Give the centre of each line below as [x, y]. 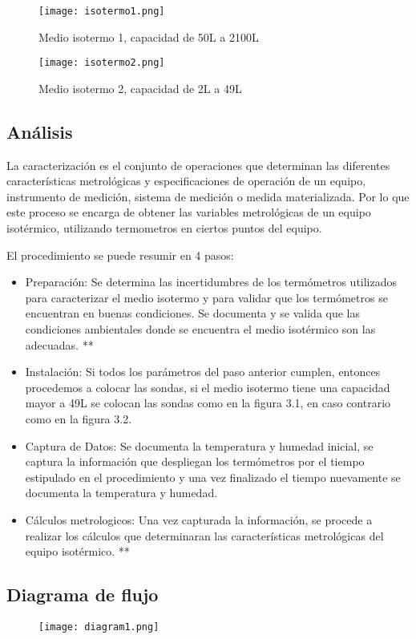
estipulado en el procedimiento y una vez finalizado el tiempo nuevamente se [213, 477]
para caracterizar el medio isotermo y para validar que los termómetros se [206, 297]
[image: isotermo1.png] [102, 11]
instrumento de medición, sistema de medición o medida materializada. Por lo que [208, 196]
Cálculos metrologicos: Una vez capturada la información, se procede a [199, 519]
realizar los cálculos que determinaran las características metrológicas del [204, 535]
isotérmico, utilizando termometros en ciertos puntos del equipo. [164, 228]
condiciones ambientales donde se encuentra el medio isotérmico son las [200, 329]
